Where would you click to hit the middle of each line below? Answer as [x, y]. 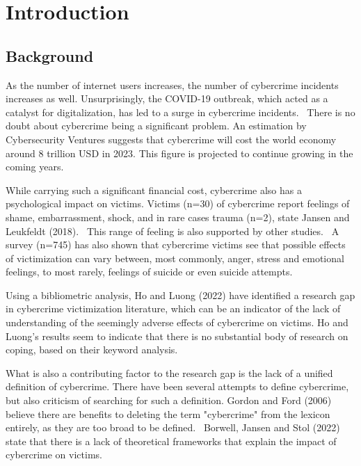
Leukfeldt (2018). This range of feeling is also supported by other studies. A [173, 231]
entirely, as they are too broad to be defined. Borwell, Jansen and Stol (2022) [173, 427]
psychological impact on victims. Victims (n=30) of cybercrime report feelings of [178, 203]
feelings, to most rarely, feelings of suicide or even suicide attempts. [149, 272]
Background [50, 55]
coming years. [35, 167]
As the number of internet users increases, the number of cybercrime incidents [172, 85]
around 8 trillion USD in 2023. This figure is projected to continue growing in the [179, 153]
